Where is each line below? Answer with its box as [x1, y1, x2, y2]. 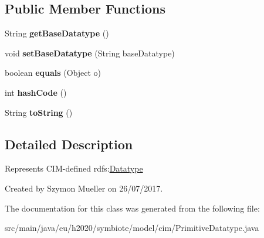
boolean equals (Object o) [5, 66, 101, 79]
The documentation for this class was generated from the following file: [5, 202, 260, 214]
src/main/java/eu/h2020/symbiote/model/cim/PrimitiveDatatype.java [5, 222, 259, 234]
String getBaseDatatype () [5, 27, 109, 39]
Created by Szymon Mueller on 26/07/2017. [5, 182, 163, 194]
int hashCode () [5, 86, 67, 98]
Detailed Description [5, 135, 133, 153]
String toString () [5, 106, 73, 118]
